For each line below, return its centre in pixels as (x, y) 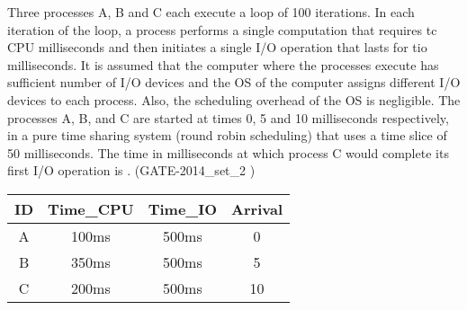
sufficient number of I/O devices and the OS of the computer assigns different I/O (234, 82)
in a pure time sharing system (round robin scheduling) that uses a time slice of (227, 135)
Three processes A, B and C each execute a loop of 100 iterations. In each (211, 12)
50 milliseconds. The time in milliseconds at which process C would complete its (228, 152)
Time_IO (183, 208)
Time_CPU (91, 208)
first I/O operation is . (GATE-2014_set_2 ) (131, 170)
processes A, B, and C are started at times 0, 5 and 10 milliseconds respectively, (228, 117)
